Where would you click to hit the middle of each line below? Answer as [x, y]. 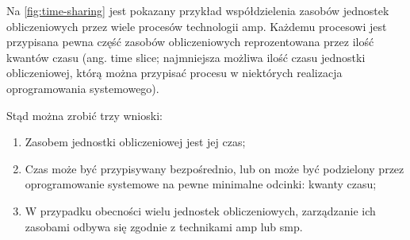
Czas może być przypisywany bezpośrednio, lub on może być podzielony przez [215, 168]
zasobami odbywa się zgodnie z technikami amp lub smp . [164, 226]
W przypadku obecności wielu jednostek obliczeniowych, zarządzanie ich [200, 210]
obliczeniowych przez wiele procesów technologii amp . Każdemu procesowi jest [197, 26]
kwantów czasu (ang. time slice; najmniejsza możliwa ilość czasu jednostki [186, 57]
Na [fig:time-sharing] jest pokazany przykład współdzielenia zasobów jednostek [198, 10]
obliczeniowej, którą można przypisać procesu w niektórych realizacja [174, 73]
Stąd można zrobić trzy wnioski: [84, 115]
